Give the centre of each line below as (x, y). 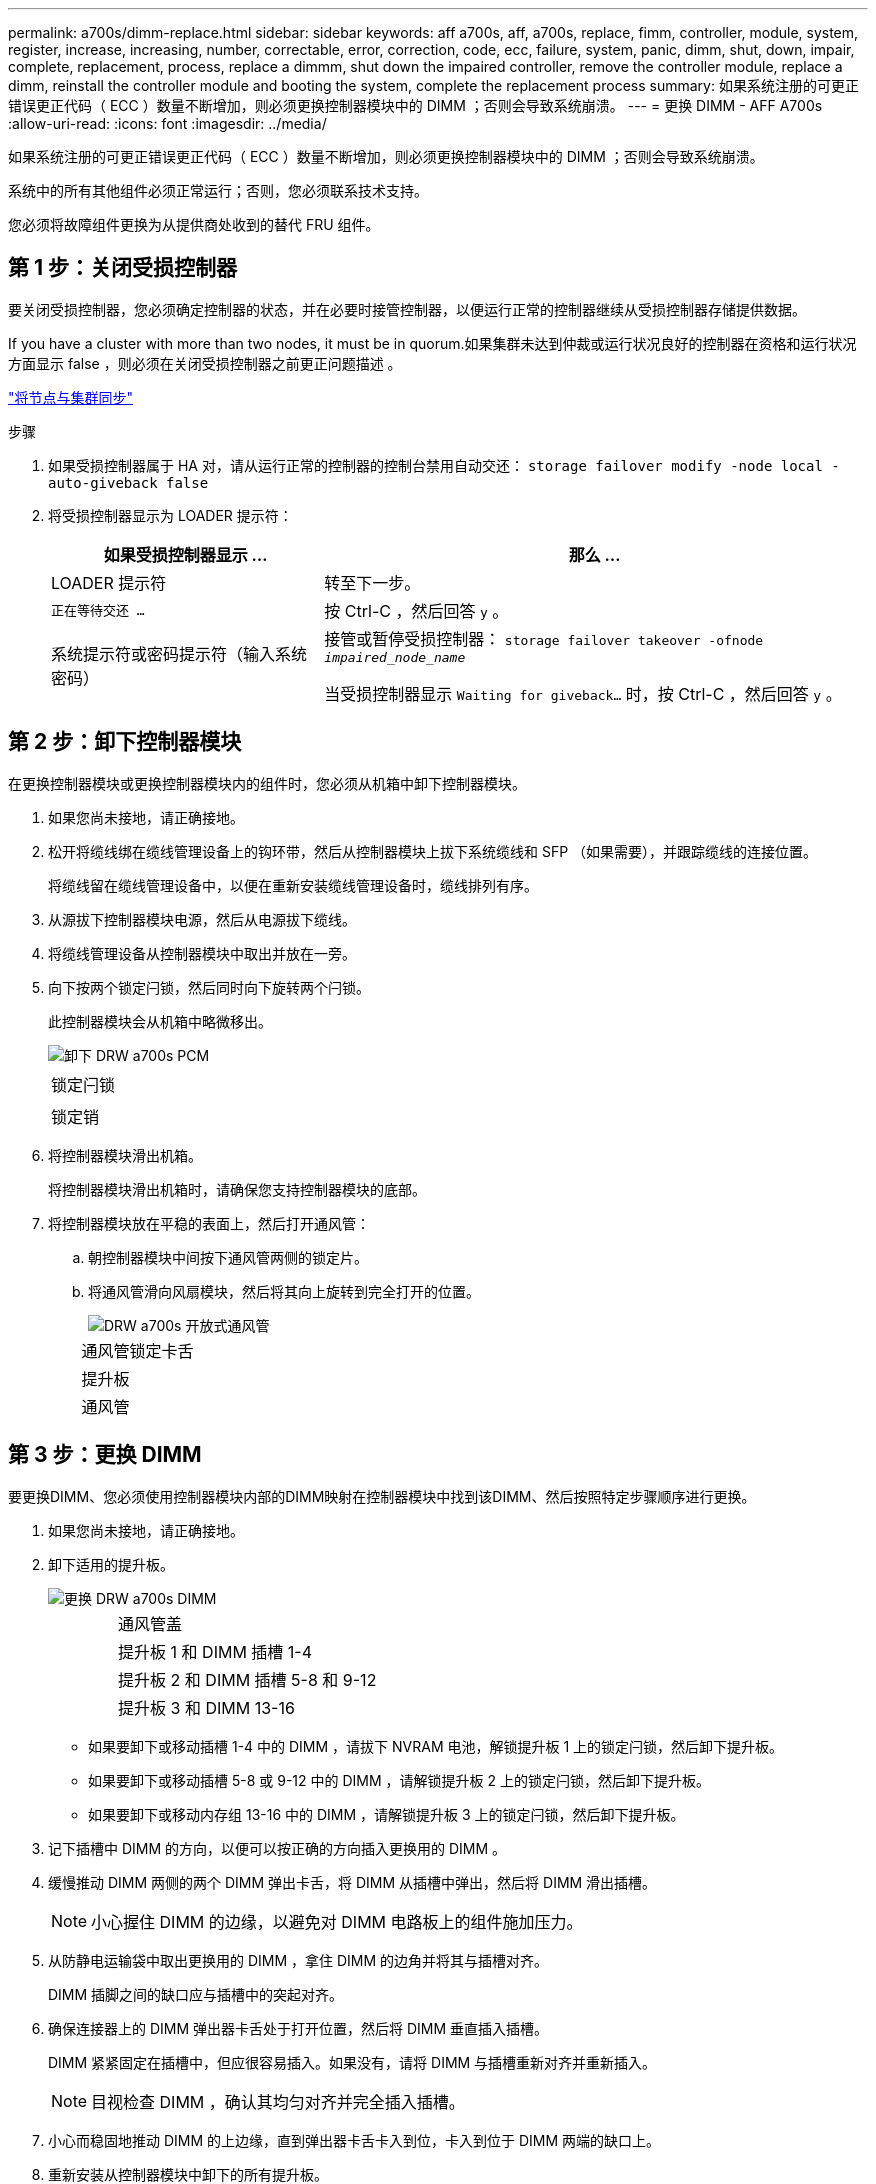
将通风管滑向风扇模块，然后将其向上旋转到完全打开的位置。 (284, 1291)
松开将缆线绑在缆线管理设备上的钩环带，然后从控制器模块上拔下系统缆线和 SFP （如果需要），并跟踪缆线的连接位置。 (433, 851)
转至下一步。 (372, 582)
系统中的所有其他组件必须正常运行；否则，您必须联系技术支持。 (218, 190)
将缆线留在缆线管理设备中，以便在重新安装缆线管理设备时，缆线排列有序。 (293, 885)
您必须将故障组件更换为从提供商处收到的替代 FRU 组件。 (194, 224)
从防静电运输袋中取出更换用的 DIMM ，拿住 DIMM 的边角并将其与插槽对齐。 (298, 1960)
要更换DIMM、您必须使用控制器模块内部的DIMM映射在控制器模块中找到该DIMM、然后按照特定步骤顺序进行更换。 (382, 1496)
